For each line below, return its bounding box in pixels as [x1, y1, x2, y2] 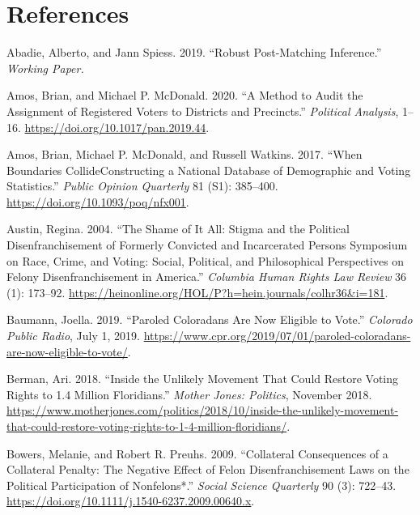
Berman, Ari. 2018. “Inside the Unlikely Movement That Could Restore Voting [6, 370, 399, 387]
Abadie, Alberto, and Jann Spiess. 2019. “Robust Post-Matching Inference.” [6, 44, 382, 61]
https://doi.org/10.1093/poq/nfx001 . [6, 193, 189, 210]
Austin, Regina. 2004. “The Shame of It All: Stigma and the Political [6, 220, 350, 237]
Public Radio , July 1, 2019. [6, 327, 140, 344]
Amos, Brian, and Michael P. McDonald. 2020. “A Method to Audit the [6, 87, 363, 104]
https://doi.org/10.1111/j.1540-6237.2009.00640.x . [6, 492, 255, 509]
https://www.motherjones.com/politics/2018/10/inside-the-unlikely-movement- [6, 402, 399, 419]
